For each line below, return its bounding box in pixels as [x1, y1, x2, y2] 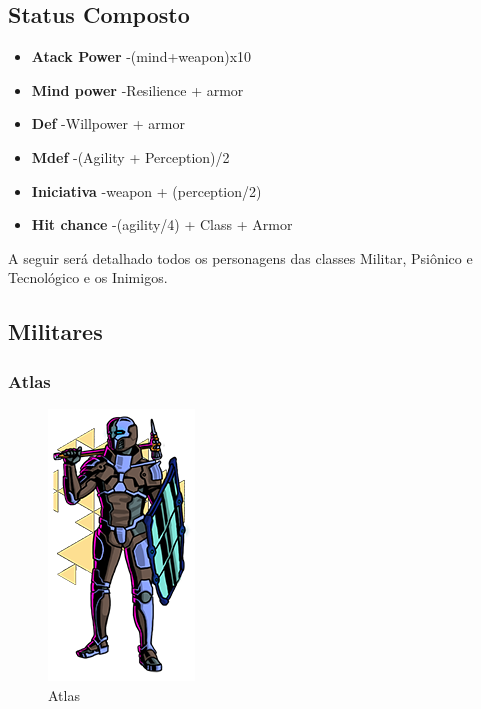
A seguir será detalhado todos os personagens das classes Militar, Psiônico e [8, 247, 473, 268]
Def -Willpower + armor [31, 113, 185, 134]
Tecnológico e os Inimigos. [8, 267, 168, 288]
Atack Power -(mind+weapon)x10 [31, 46, 252, 67]
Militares [8, 316, 103, 347]
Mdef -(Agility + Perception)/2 [31, 146, 230, 167]
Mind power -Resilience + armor [31, 79, 244, 100]
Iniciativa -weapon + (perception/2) [31, 180, 262, 201]
